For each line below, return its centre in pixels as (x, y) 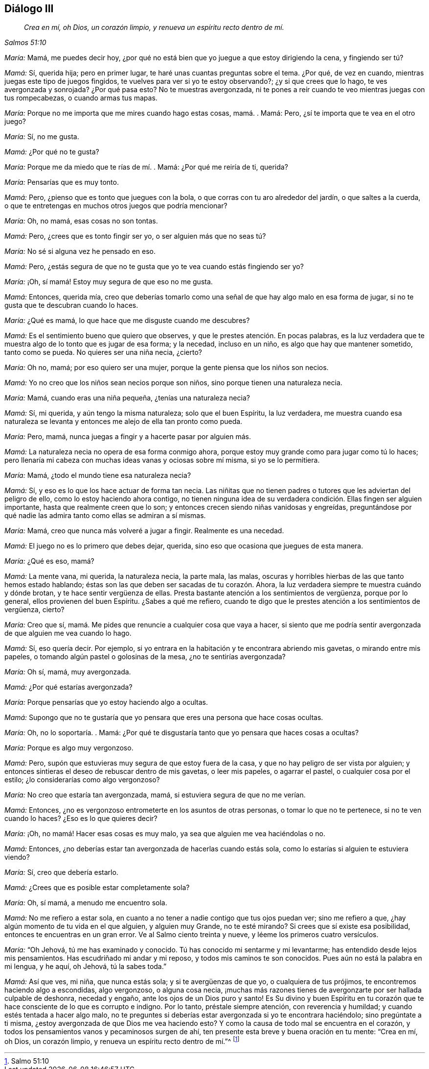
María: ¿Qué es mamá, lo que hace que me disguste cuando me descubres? (127, 321)
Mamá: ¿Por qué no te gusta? (52, 152)
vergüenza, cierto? (34, 610)
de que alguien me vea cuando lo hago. (68, 633)
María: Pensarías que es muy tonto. (62, 182)
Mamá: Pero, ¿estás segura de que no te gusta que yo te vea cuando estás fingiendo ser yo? (154, 267)
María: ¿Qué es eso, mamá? (49, 561)
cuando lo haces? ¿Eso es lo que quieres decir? (81, 819)
